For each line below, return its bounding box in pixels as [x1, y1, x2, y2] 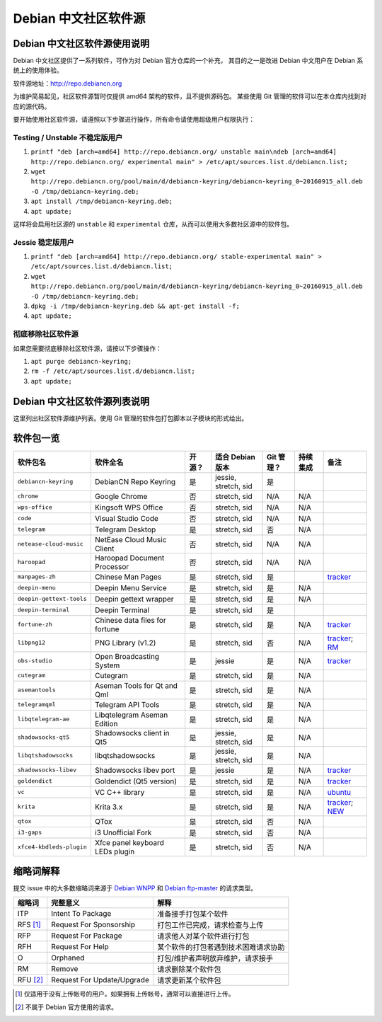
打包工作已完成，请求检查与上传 [156, 920, 264, 930]
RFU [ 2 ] [17, 975, 44, 985]
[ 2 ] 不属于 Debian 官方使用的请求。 [15, 1002, 118, 1011]
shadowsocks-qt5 [17, 733, 70, 741]
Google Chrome [94, 491, 148, 501]
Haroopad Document [94, 553, 165, 563]
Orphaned [50, 953, 85, 963]
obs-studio [17, 657, 53, 665]
